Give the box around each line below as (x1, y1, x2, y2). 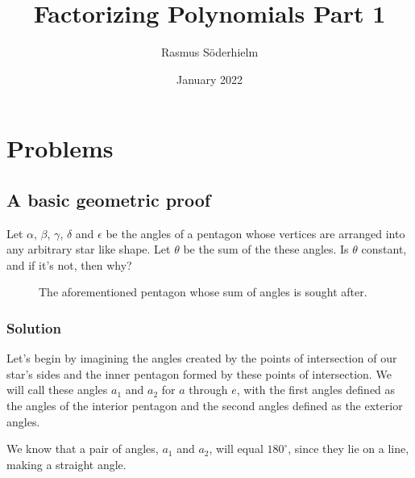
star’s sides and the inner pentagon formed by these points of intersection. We (6, 365, 392, 382)
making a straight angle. (6, 455, 127, 472)
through (189, 381, 228, 398)
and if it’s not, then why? (6, 256, 132, 273)
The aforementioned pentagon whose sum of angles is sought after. (39, 283, 367, 300)
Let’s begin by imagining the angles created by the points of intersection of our (6, 350, 397, 367)
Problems (6, 132, 114, 165)
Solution (6, 318, 61, 338)
